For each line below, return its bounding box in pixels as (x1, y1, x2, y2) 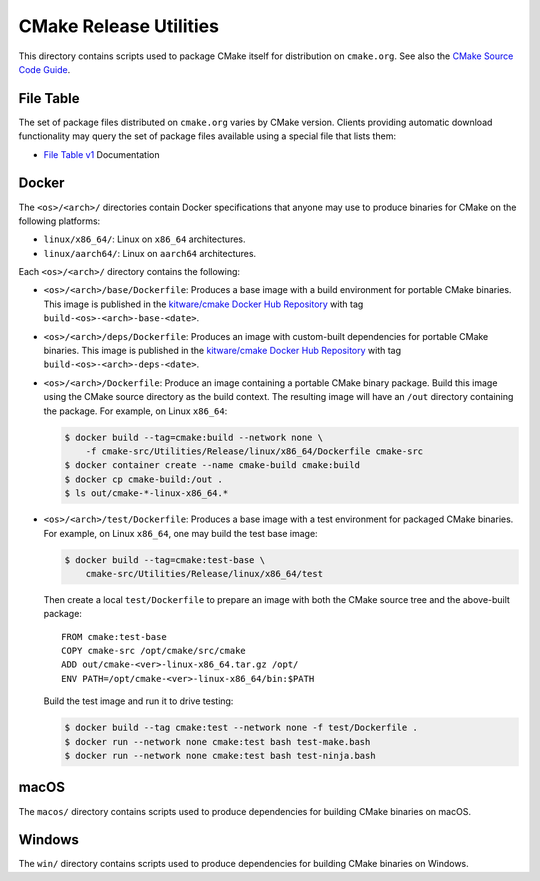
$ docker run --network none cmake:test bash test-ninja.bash (64, 750, 376, 761)
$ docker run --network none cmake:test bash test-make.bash (64, 736, 371, 747)
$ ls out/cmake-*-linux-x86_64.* (64, 488, 229, 499)
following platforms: (18, 215, 101, 227)
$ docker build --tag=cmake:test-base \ (64, 554, 265, 565)
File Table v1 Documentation (43, 148, 160, 160)
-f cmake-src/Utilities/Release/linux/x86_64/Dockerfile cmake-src (85, 445, 424, 457)
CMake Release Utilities (18, 15, 220, 37)
